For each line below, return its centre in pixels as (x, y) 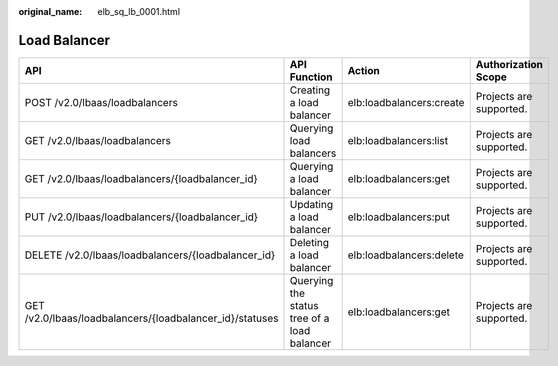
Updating (311, 204)
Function (311, 77)
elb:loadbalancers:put (398, 217)
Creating (310, 90)
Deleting (309, 242)
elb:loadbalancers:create (406, 102)
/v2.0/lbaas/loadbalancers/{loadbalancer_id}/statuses (151, 318)
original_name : (50, 11)
